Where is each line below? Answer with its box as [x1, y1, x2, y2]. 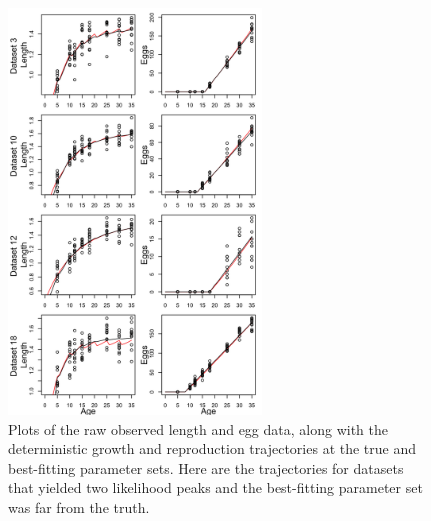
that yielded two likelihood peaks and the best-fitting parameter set [8, 477, 423, 498]
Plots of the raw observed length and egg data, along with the [8, 418, 388, 439]
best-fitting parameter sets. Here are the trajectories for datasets [8, 457, 404, 478]
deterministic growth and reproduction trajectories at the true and [8, 438, 417, 459]
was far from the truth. [8, 496, 150, 517]
